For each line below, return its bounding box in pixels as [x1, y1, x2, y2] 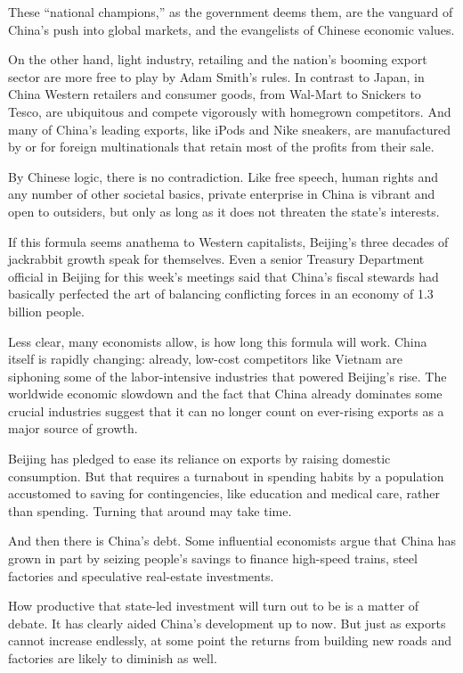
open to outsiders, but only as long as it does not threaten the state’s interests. [8, 201, 440, 220]
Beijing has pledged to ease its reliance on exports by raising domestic [8, 449, 391, 468]
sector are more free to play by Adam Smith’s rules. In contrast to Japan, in [8, 67, 425, 86]
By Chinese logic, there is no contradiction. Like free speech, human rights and [8, 167, 439, 185]
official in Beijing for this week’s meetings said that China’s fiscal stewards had [8, 267, 439, 285]
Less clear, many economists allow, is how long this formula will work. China [8, 332, 427, 350]
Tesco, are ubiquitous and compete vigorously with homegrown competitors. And [8, 102, 451, 120]
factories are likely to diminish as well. [8, 649, 217, 667]
